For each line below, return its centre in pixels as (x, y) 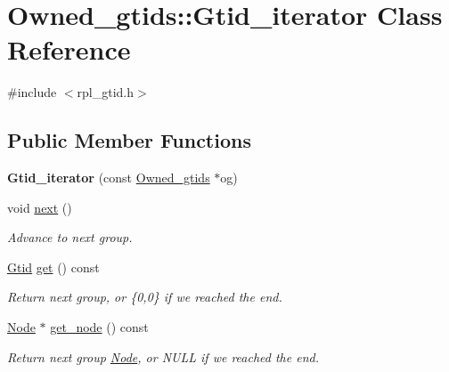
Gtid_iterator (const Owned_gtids (109, 178)
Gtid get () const (53, 267)
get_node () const (99, 327)
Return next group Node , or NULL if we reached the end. (163, 356)
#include (32, 92)
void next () (40, 207)
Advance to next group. (70, 237)
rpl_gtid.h (106, 92)
